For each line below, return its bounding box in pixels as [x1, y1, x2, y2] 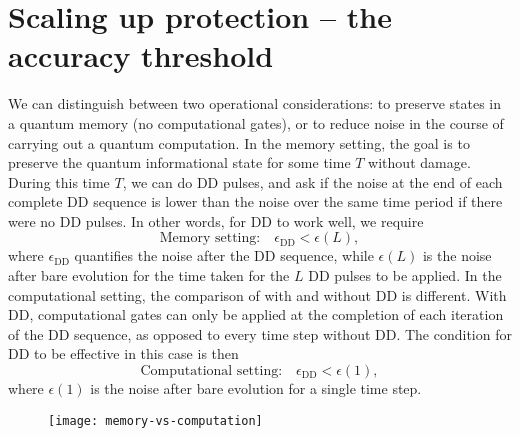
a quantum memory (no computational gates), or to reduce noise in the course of [8, 112, 504, 133]
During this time [8, 171, 110, 192]
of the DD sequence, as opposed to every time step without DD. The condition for [8, 323, 512, 344]
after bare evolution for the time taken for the [8, 265, 290, 286]
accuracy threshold [8, 35, 274, 76]
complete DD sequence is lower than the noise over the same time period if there [8, 191, 503, 212]
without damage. [368, 152, 471, 173]
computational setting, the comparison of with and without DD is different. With [8, 284, 507, 305]
